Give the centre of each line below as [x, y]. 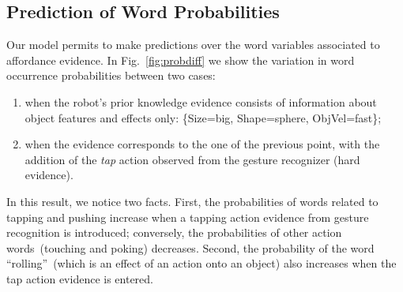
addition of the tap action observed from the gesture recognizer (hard [192, 159]
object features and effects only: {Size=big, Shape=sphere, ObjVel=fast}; [203, 117]
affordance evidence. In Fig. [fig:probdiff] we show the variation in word [181, 60]
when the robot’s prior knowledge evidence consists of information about [201, 101]
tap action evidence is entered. [80, 278]
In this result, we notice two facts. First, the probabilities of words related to [192, 201]
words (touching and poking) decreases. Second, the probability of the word [190, 247]
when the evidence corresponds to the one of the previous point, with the [202, 144]
